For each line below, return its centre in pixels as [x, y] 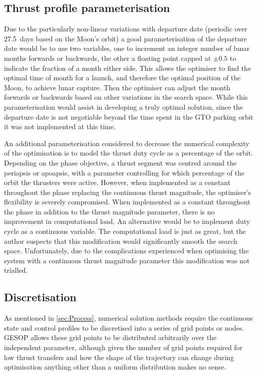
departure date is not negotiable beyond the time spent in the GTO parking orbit [129, 116]
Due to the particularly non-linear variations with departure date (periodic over [126, 29]
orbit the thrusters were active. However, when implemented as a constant [117, 182]
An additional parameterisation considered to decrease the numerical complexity [127, 143]
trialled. [16, 270]
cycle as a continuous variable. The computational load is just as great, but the [125, 231]
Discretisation [40, 297]
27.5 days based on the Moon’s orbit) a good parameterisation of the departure [126, 38]
